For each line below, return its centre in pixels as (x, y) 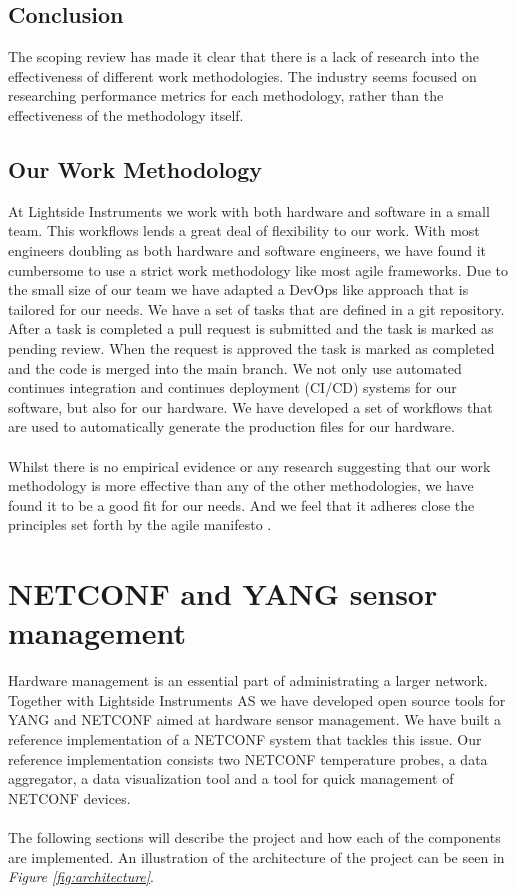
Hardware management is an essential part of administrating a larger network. (248, 680)
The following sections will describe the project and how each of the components (254, 836)
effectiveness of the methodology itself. (126, 114)
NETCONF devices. (69, 797)
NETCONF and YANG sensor (223, 593)
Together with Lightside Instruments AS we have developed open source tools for (257, 699)
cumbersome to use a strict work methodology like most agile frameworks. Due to (258, 269)
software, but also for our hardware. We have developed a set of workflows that (250, 406)
